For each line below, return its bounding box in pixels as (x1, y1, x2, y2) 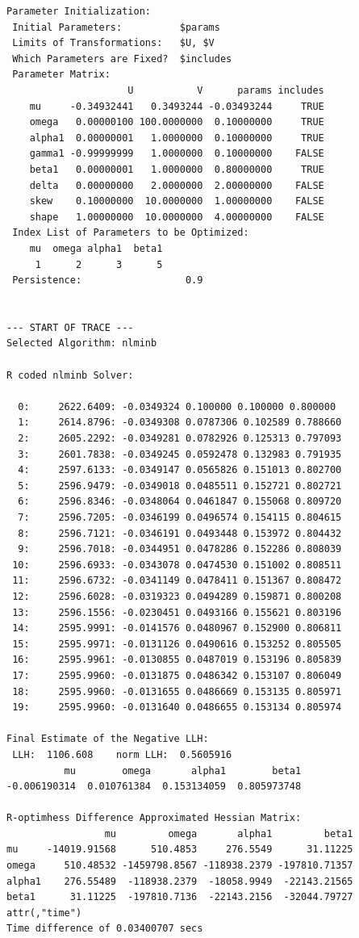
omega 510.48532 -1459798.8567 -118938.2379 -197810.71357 (6, 860, 353, 872)
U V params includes (127, 84, 324, 96)
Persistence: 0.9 (12, 274, 203, 287)
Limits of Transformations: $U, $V (12, 37, 215, 49)
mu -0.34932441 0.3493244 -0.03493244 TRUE (29, 100, 324, 112)
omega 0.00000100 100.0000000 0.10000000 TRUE (29, 116, 324, 128)
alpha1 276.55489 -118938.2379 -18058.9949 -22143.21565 (6, 875, 353, 887)
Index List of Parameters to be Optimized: (12, 227, 249, 239)
